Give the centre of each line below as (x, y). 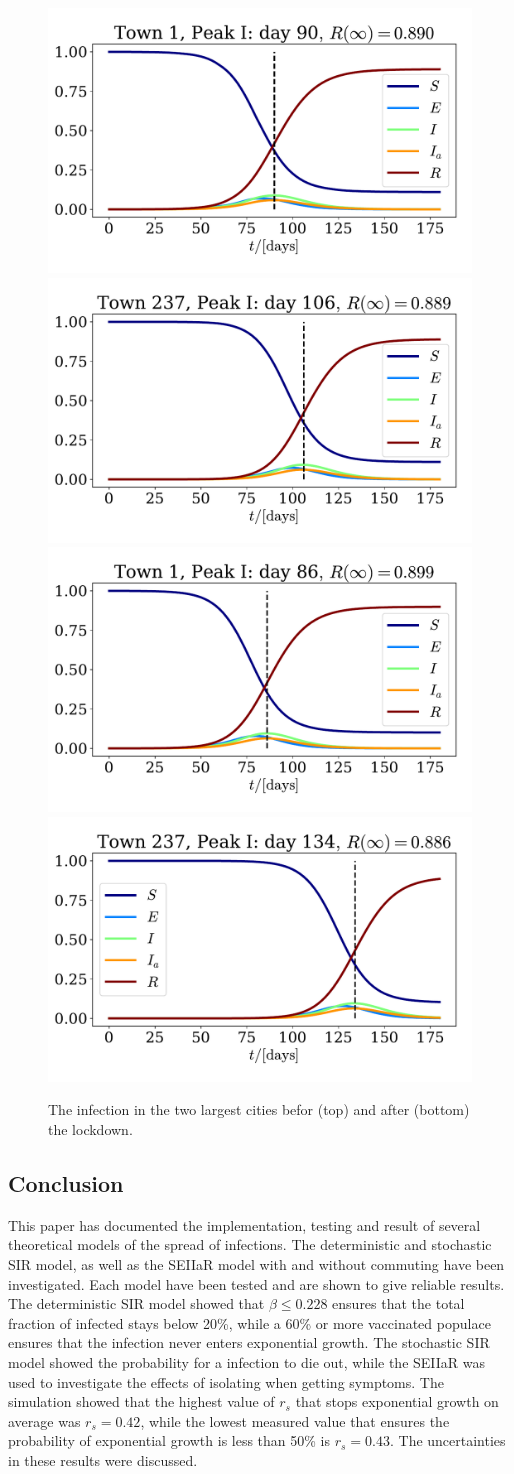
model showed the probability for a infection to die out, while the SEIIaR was (247, 1361)
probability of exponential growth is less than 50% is (169, 1440)
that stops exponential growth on (397, 1401)
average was (44, 1420)
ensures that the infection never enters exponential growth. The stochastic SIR (249, 1342)
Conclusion (66, 1182)
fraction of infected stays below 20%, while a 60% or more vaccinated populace (249, 1322)
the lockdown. (90, 1128)
